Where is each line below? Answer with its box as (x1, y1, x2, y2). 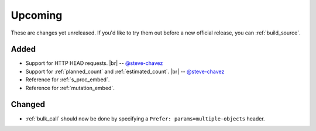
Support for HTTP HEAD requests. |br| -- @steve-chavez (25, 60, 163, 67)
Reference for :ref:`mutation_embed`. (25, 84, 115, 91)
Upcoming (11, 9, 63, 22)
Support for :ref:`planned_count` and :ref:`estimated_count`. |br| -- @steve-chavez (25, 68, 225, 75)
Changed (11, 99, 45, 109)
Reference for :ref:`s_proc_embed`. (25, 76, 110, 83)
